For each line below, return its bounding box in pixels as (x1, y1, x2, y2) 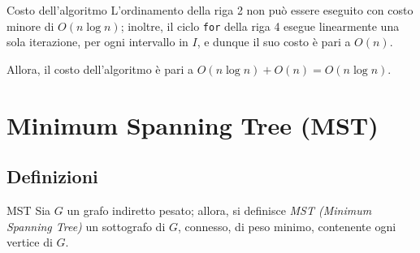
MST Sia (6, 202, 51, 219)
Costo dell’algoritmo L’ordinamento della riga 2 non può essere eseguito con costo (6, 2, 414, 18)
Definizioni (6, 164, 98, 189)
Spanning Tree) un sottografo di (6, 217, 166, 234)
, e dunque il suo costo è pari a (197, 33, 351, 50)
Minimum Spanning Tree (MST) (6, 108, 379, 141)
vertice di (6, 234, 53, 251)
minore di (6, 17, 54, 34)
